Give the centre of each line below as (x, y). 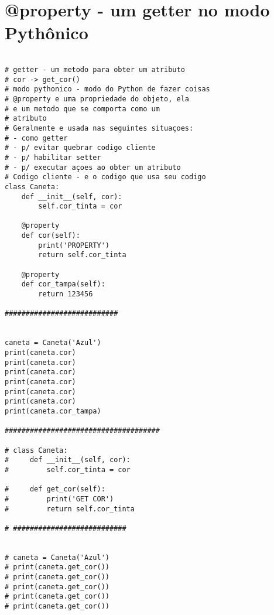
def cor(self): (51, 236)
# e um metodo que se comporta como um (82, 109)
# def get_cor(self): (55, 489)
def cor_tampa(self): (63, 284)
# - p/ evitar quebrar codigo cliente (80, 148)
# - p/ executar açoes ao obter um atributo (93, 167)
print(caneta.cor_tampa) (53, 411)
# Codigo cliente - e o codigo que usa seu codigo (105, 177)
